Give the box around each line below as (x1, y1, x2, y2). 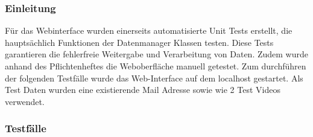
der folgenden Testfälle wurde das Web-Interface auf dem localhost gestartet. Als (5, 71, 303, 84)
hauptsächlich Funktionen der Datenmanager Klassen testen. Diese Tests (5, 36, 274, 48)
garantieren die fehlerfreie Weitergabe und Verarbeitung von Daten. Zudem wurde (5, 48, 309, 60)
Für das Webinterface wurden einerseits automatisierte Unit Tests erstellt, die (5, 24, 292, 37)
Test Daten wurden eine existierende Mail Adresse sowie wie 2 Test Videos (5, 83, 280, 96)
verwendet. (5, 95, 45, 107)
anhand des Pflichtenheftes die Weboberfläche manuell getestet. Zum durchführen (5, 60, 306, 72)
